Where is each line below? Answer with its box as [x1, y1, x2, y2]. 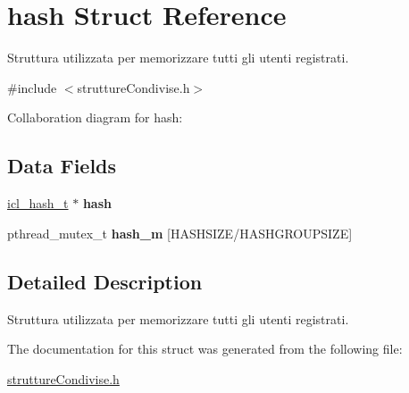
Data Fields [7, 152, 117, 180]
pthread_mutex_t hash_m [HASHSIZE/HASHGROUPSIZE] [7, 223, 353, 242]
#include [7, 78, 57, 96]
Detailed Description [7, 267, 203, 295]
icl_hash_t [7, 194, 69, 213]
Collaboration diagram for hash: [7, 108, 183, 127]
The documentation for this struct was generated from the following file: [7, 339, 403, 358]
